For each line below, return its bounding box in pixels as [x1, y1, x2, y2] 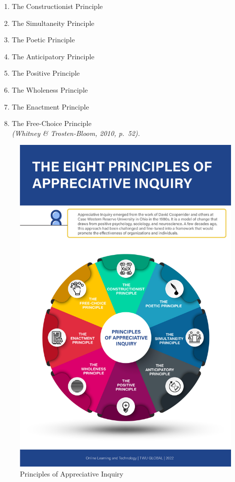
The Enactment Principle [11, 101, 89, 112]
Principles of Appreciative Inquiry [20, 469, 123, 479]
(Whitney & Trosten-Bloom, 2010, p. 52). [11, 127, 140, 138]
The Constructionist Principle [11, 1, 103, 11]
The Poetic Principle [11, 34, 75, 45]
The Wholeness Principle [11, 84, 88, 95]
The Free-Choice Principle [11, 118, 92, 128]
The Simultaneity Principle [11, 17, 95, 28]
